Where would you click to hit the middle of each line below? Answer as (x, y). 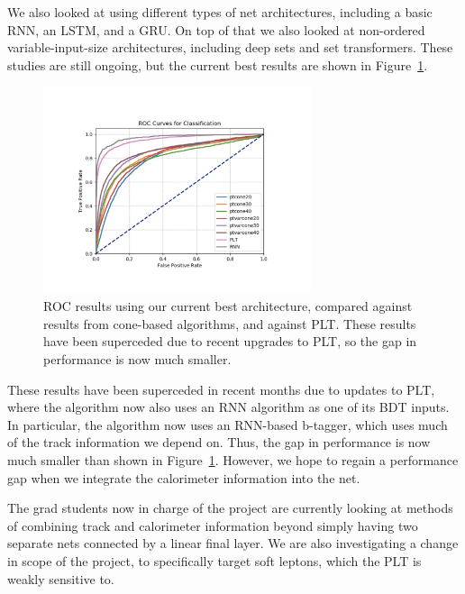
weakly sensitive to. (61, 578)
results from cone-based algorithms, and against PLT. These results (230, 323)
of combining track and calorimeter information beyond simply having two (213, 525)
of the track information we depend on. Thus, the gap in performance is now (219, 442)
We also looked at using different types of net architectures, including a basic (220, 12)
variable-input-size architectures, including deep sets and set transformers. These (230, 47)
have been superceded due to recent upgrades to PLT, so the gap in (230, 341)
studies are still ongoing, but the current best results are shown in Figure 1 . (218, 64)
